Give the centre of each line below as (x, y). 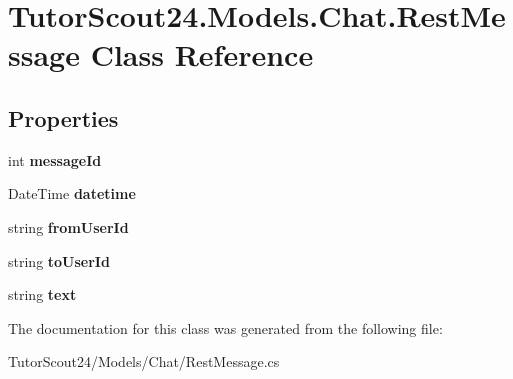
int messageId (55, 159)
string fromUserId (68, 226)
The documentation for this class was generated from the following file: (225, 327)
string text (42, 294)
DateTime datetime (72, 193)
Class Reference (202, 54)
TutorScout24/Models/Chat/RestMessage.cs (144, 361)
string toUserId (59, 260)
